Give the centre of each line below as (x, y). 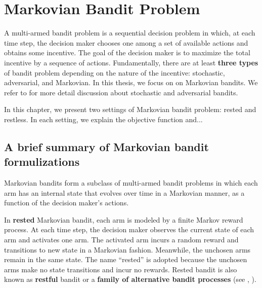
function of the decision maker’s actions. (67, 203)
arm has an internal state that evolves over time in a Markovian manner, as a (124, 192)
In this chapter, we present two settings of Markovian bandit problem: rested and (130, 109)
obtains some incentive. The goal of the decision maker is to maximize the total (127, 52)
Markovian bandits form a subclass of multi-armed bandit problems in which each (131, 183)
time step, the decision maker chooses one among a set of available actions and (126, 42)
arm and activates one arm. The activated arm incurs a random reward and (121, 240)
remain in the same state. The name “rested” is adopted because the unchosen (126, 259)
